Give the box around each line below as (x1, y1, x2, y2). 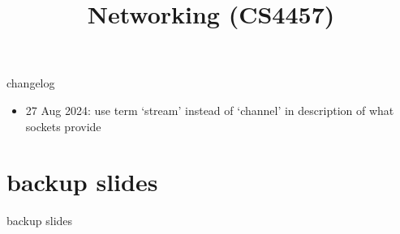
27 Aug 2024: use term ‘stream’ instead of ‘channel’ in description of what (25, 101, 394, 118)
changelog (6, 74, 55, 91)
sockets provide (25, 117, 101, 134)
